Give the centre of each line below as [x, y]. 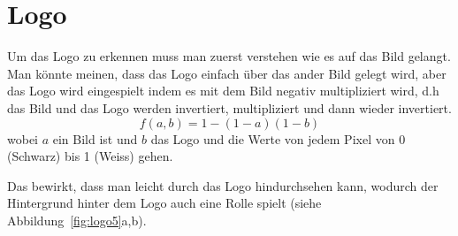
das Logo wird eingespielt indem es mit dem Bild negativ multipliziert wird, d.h [223, 91]
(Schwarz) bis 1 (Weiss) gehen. [90, 156]
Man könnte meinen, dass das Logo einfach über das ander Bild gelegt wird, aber [227, 73]
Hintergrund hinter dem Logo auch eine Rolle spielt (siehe [164, 203]
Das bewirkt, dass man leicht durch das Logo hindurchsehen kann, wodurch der [223, 185]
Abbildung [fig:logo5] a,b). [77, 220]
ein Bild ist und [95, 138]
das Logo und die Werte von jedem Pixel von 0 [278, 138]
